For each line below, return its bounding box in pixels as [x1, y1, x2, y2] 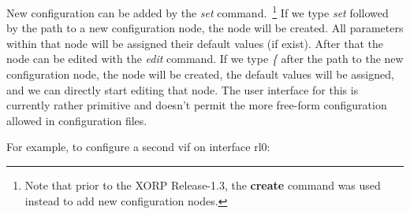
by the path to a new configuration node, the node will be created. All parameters [6, 20, 404, 36]
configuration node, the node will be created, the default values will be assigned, [6, 66, 394, 83]
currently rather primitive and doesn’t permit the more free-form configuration [6, 97, 387, 113]
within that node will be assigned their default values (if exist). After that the [6, 35, 383, 51]
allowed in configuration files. [6, 112, 147, 128]
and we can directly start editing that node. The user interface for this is [6, 81, 359, 98]
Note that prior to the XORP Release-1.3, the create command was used [24, 177, 381, 193]
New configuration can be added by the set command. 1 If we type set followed [6, 2, 389, 20]
